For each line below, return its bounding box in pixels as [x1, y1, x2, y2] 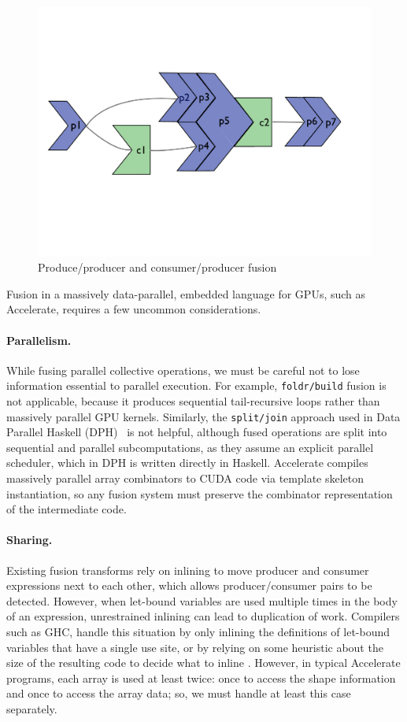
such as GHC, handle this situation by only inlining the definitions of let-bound [6, 623, 390, 639]
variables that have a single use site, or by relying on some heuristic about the [6, 639, 383, 655]
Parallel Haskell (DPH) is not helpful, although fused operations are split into [6, 424, 387, 440]
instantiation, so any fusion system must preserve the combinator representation [6, 485, 393, 502]
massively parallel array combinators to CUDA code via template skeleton [6, 470, 364, 487]
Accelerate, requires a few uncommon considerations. [6, 301, 261, 317]
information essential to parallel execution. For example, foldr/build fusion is [6, 377, 387, 394]
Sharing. [6, 531, 53, 548]
